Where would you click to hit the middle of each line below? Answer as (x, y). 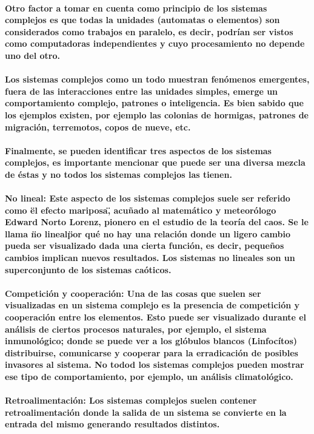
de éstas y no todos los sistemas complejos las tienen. (119, 174)
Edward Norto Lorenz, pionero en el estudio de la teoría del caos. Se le (157, 222)
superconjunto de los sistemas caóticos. (88, 269)
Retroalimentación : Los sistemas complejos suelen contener (131, 400)
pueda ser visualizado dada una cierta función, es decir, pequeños (145, 246)
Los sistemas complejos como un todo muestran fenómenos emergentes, (157, 79)
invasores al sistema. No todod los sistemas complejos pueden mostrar (155, 364)
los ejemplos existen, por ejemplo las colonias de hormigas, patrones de (157, 114)
